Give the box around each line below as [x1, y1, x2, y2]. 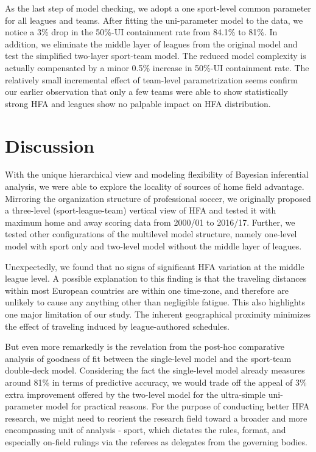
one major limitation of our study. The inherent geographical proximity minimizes [5, 308, 311, 320]
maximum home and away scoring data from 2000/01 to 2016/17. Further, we [5, 215, 295, 228]
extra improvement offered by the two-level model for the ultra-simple [5, 388, 266, 400]
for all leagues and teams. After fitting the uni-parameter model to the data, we [5, 13, 303, 26]
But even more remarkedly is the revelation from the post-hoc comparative [5, 340, 285, 353]
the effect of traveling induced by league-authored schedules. [5, 319, 230, 332]
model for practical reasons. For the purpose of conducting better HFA [45, 400, 310, 412]
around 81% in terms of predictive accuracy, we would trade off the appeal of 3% [5, 375, 307, 388]
